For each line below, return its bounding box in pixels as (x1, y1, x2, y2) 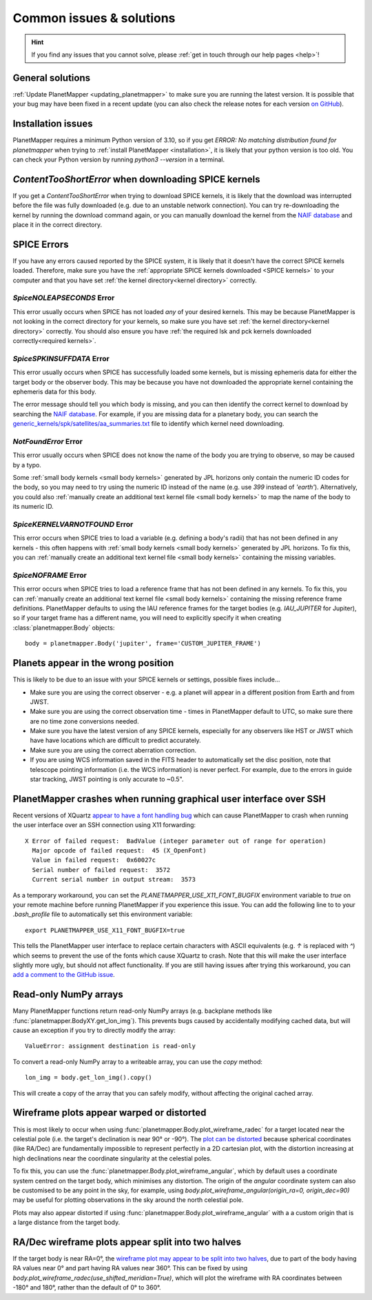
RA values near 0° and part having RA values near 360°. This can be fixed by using (12, 1264, 248, 1272)
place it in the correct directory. (12, 221, 103, 229)
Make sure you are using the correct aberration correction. (30, 746, 196, 754)
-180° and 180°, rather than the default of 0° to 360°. (12, 1283, 161, 1292)
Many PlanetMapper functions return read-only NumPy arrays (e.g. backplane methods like (12, 1007, 272, 1015)
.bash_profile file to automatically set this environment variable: (12, 910, 193, 918)
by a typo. (12, 460, 41, 469)
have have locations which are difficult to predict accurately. (30, 736, 201, 745)
